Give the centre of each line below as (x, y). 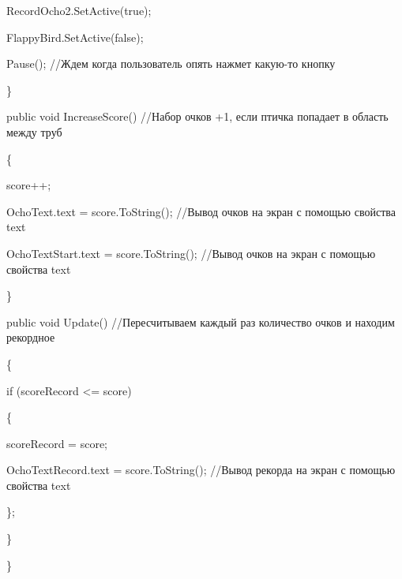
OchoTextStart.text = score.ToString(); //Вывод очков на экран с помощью (191, 253)
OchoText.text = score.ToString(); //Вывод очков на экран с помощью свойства (201, 211)
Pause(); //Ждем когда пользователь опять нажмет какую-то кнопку (171, 64)
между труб (34, 131)
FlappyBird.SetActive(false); (75, 37)
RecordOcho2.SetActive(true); (79, 10)
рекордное (31, 337)
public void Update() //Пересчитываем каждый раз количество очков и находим (201, 321)
